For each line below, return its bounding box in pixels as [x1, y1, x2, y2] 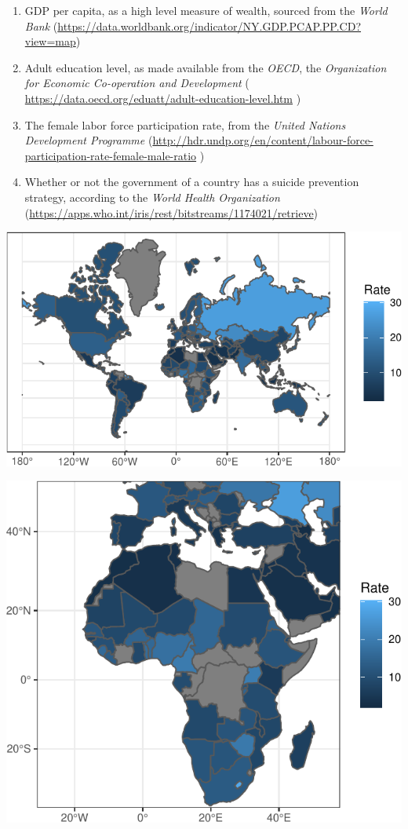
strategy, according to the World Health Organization [24, 188, 280, 205]
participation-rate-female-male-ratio [24, 147, 197, 163]
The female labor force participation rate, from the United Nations [24, 116, 346, 133]
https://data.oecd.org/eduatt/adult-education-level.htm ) [24, 89, 301, 106]
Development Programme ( [24, 132, 153, 148]
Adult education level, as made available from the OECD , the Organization [24, 59, 387, 75]
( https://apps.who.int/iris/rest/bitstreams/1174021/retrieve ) [24, 204, 319, 221]
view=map [24, 33, 76, 49]
